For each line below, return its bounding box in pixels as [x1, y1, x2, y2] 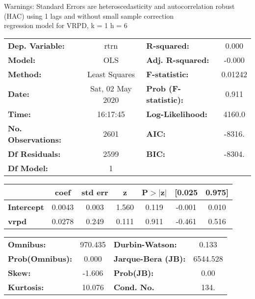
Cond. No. [113, 281, 154, 293]
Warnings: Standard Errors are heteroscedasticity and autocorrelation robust [4, 1, 235, 11]
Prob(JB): [113, 267, 154, 278]
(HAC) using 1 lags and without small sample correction [4, 10, 174, 21]
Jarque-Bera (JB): [113, 252, 186, 264]
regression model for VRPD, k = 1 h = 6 [4, 20, 127, 30]
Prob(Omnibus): [8, 252, 73, 264]
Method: [8, 68, 42, 80]
